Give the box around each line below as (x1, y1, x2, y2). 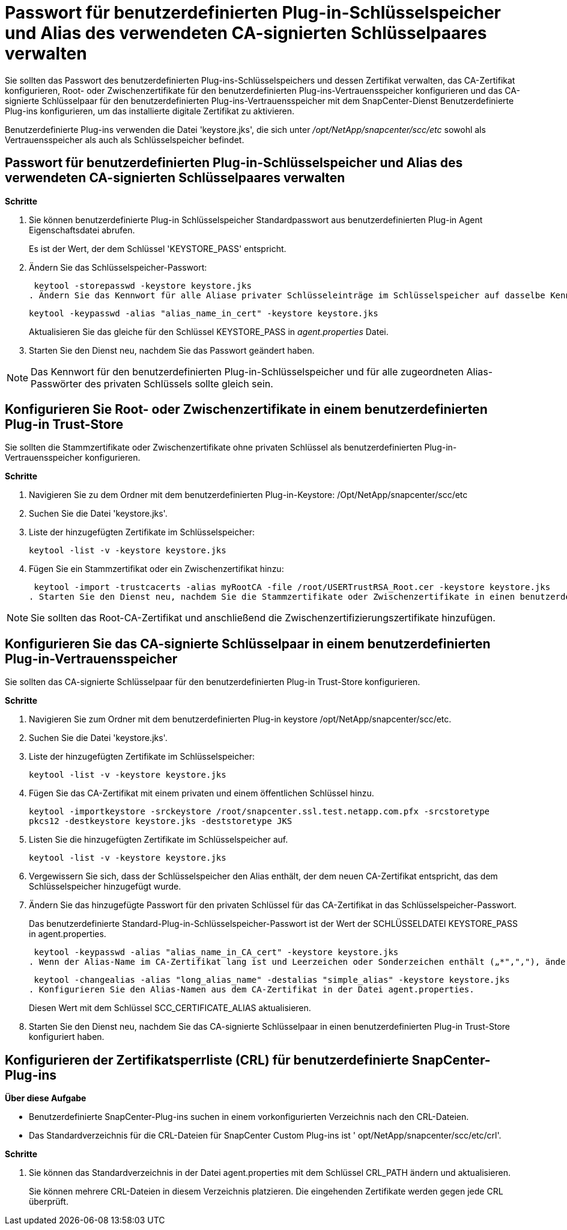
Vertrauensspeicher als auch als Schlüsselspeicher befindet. (5, 134, 244, 145)
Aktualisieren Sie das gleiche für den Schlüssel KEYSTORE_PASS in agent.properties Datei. (29, 326, 389, 337)
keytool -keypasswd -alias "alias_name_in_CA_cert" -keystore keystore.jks (34, 947, 399, 958)
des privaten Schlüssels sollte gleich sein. (84, 377, 273, 390)
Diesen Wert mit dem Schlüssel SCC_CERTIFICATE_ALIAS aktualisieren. (29, 1003, 311, 1013)
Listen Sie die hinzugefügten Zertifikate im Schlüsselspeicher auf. (29, 834, 288, 845)
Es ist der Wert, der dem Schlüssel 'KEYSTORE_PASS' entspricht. (29, 243, 287, 254)
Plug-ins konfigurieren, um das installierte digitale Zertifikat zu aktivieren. (5, 105, 295, 116)
